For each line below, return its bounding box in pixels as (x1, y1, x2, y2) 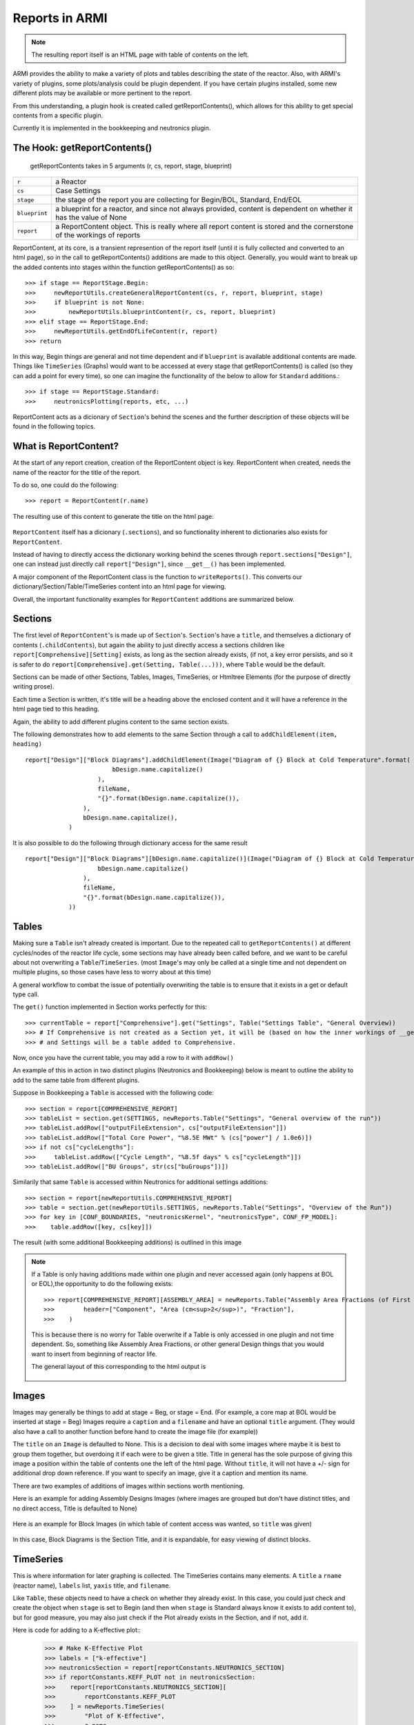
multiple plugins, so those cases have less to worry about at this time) (12, 968, 212, 976)
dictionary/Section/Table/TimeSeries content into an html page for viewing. (12, 582, 226, 591)
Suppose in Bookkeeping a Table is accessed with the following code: (12, 1089, 214, 1097)
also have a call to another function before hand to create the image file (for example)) (12, 1427, 258, 1435)
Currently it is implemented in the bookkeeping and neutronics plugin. (12, 124, 211, 132)
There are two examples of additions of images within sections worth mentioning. (12, 1481, 245, 1490)
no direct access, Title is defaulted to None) (12, 1504, 137, 1512)
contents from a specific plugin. (12, 111, 103, 119)
